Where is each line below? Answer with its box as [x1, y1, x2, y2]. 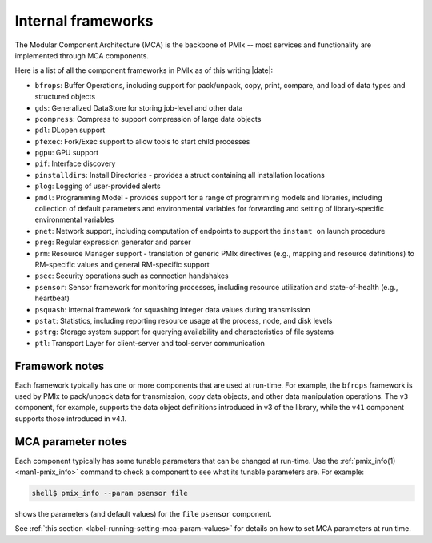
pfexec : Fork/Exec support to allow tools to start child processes [34, 136, 250, 146]
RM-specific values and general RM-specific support [34, 259, 210, 269]
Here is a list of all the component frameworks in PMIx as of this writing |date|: [14, 66, 274, 75]
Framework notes [14, 359, 104, 372]
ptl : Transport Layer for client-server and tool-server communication [34, 338, 266, 348]
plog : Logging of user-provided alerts [34, 181, 161, 191]
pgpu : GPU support [34, 148, 99, 158]
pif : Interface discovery [34, 159, 116, 168]
